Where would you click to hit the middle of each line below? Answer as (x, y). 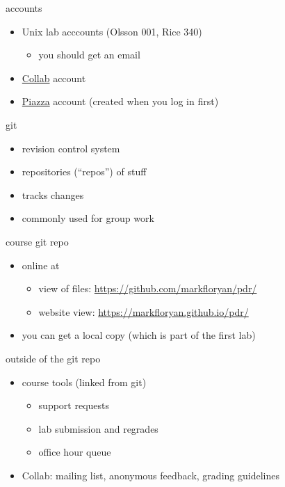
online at (41, 265)
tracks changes (53, 194)
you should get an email (89, 55)
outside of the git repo (53, 358)
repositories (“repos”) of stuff (84, 171)
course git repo (37, 241)
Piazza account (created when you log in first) (120, 101)
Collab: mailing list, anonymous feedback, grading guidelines (150, 475)
